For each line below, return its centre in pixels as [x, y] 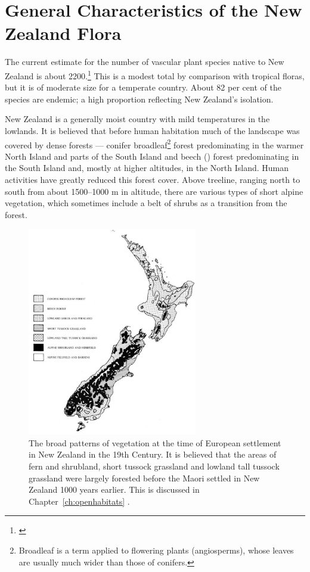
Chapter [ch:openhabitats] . [79, 501]
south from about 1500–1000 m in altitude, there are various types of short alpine [154, 191]
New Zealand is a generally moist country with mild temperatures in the [137, 119]
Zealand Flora [63, 33]
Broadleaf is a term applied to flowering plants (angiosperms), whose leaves [156, 550]
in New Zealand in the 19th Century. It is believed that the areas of [153, 454]
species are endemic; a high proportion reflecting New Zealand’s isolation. [139, 99]
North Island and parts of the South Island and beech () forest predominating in [152, 156]
